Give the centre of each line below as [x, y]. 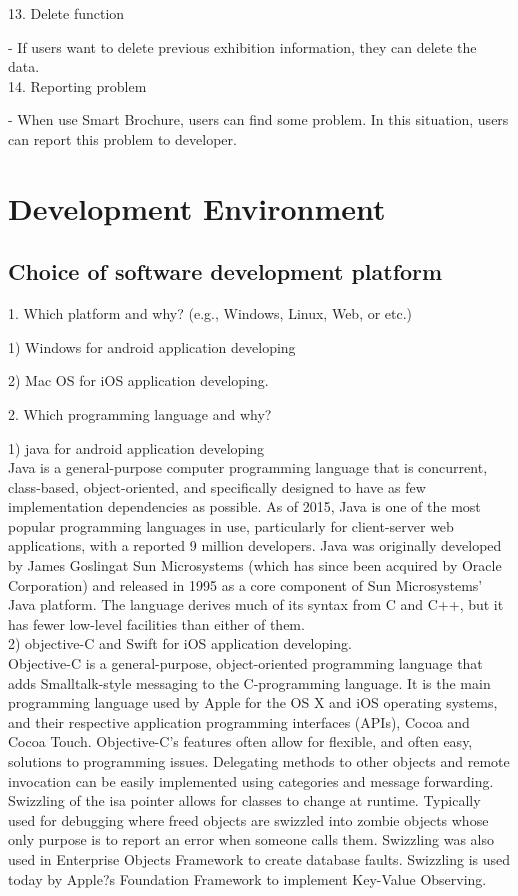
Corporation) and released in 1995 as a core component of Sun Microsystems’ [245, 584]
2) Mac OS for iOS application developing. [138, 380]
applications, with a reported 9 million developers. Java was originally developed [255, 545]
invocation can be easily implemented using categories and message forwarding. [251, 780]
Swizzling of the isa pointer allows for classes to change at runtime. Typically [244, 800]
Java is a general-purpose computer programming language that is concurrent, [248, 467]
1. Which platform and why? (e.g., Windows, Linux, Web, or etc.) [210, 313]
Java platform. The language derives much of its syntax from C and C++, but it [256, 604]
